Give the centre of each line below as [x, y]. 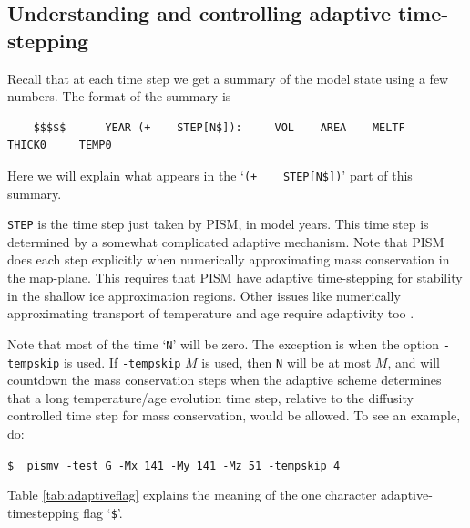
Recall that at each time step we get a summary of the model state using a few [228, 78]
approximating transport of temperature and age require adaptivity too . [211, 313]
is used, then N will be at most [286, 362]
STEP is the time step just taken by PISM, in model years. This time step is [218, 224]
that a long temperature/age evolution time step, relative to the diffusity [210, 397]
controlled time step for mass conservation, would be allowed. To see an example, [234, 415]
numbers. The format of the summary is [119, 96]
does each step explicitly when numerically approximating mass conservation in [229, 259]
